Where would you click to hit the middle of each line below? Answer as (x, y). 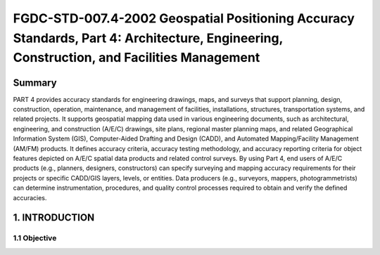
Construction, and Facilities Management (137, 58)
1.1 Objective (35, 238)
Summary (35, 83)
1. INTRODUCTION (54, 218)
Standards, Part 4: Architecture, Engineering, (148, 38)
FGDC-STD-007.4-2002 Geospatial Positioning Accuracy (184, 18)
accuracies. (30, 197)
